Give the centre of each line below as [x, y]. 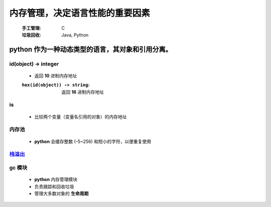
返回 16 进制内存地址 [83, 92]
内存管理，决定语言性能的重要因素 [80, 13]
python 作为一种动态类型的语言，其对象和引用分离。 [91, 49]
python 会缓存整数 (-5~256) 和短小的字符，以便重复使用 [93, 141]
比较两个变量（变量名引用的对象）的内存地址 [81, 117]
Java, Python [75, 35]
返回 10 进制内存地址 [56, 76]
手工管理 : [31, 28]
